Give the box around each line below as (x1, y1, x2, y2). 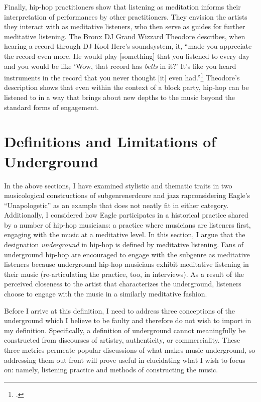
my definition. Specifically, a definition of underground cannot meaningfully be (4, 325, 246, 335)
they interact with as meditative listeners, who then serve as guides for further (4, 21, 245, 32)
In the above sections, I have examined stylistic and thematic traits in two (4, 180, 232, 190)
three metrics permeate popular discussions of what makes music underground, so (4, 345, 255, 355)
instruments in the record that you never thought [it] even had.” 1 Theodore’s (4, 71, 240, 82)
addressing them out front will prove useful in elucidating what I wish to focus (4, 354, 245, 365)
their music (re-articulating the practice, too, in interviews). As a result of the (4, 268, 244, 279)
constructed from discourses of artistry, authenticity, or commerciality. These (4, 335, 240, 345)
